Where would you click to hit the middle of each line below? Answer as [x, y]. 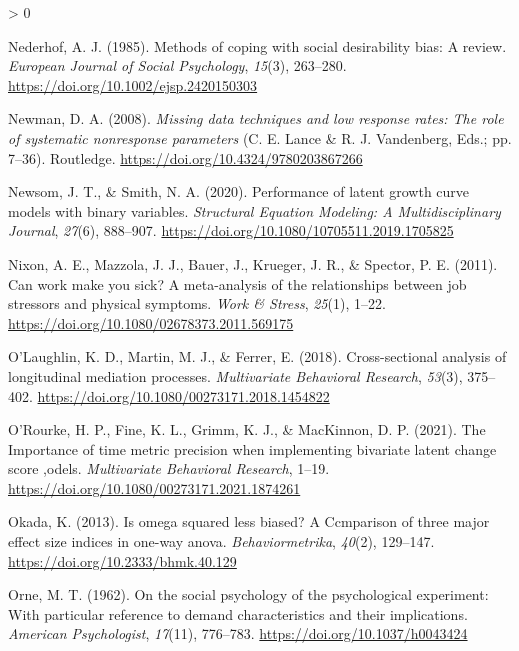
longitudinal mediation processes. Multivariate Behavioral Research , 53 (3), [235, 375]
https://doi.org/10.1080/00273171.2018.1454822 [183, 395]
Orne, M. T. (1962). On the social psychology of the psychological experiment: [248, 594]
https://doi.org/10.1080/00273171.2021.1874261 [154, 487]
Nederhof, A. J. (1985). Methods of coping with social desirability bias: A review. [257, 45]
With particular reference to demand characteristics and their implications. [238, 613]
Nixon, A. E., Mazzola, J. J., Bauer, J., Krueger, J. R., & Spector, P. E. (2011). [253, 263]
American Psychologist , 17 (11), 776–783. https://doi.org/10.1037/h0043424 [238, 633]
